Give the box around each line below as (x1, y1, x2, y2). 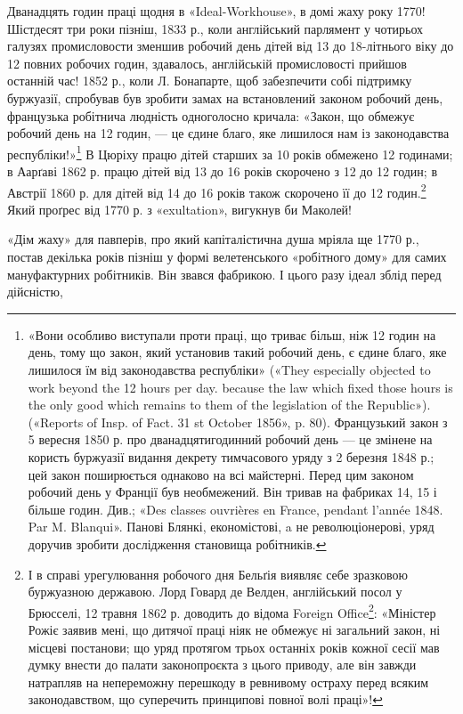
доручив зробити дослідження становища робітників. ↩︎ (28, 534, 327, 553)
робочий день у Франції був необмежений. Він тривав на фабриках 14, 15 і (28, 483, 437, 501)
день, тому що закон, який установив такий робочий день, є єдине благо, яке (28, 343, 447, 361)
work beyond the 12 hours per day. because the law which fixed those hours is (28, 377, 453, 396)
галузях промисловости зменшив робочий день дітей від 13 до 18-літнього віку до (7, 37, 454, 55)
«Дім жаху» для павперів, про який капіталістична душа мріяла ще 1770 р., (7, 230, 419, 248)
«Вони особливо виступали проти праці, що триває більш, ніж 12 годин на (28, 325, 436, 344)
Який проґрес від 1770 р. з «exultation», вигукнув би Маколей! (7, 199, 352, 218)
